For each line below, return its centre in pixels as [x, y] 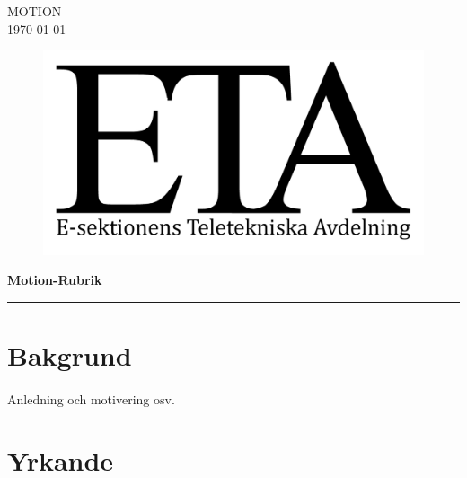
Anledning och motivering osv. [91, 398]
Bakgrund [70, 354]
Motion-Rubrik [55, 280]
